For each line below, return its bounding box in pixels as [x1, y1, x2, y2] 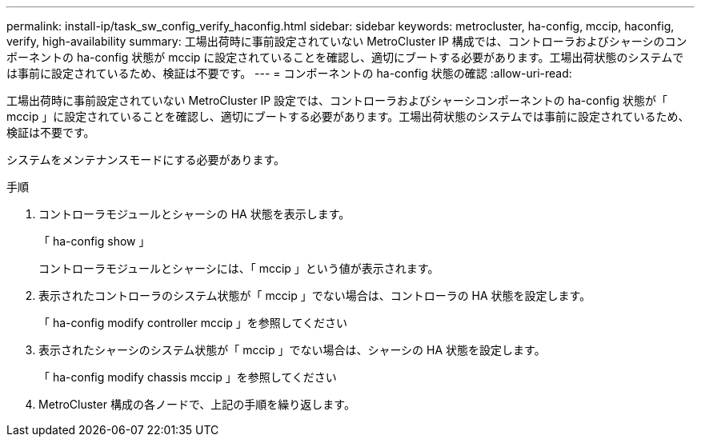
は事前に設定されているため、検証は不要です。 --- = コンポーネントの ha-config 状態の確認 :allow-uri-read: [6, 66, 572, 80]
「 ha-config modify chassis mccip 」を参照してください [38, 370, 337, 384]
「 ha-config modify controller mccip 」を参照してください [38, 316, 348, 329]
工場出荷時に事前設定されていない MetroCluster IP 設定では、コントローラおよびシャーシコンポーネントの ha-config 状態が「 [6, 94, 668, 107]
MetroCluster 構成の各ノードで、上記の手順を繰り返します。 [38, 397, 355, 411]
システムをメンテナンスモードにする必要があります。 [6, 153, 286, 166]
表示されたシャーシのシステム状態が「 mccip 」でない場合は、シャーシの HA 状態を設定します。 [38, 343, 546, 357]
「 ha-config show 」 [38, 234, 150, 248]
